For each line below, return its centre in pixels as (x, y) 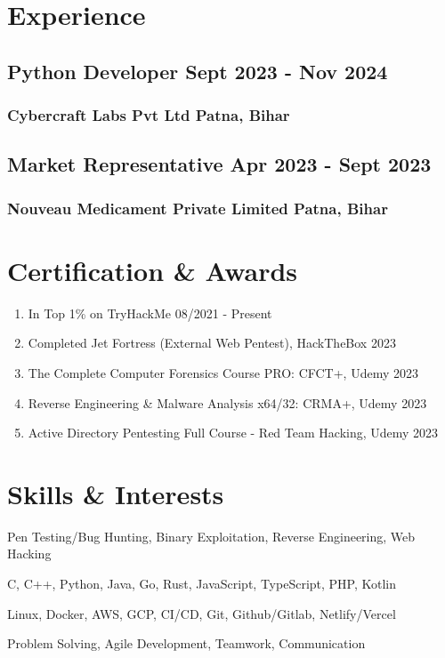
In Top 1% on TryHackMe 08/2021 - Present (150, 313)
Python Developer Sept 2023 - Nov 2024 (198, 71)
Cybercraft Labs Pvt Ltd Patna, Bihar (149, 115)
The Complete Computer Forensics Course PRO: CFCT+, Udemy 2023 (223, 372)
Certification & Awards (153, 270)
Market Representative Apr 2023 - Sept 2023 (219, 164)
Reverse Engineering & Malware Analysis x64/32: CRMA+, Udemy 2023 (227, 402)
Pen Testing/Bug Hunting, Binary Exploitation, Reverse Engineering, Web (211, 536)
